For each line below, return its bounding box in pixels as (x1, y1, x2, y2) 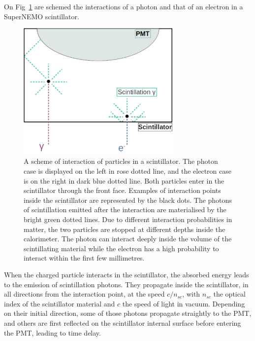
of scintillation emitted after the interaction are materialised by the (24, 204, 226, 215)
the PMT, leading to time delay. (4, 327, 101, 338)
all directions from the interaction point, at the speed (4, 289, 165, 299)
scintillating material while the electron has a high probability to (24, 243, 219, 253)
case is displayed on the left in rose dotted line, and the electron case (24, 166, 231, 176)
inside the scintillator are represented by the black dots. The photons (24, 194, 232, 205)
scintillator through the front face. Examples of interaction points (24, 185, 221, 195)
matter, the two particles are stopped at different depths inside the (24, 224, 225, 234)
